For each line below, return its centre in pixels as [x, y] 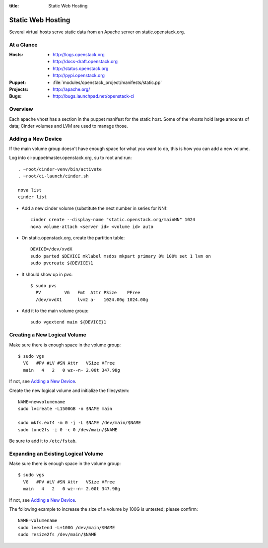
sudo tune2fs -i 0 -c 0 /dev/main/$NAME [68, 430]
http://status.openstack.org [81, 68]
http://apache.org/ [71, 89]
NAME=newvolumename [42, 402]
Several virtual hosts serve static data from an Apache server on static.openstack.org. [97, 32]
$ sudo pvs [44, 285]
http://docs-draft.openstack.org [85, 62]
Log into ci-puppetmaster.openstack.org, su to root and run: [70, 158]
